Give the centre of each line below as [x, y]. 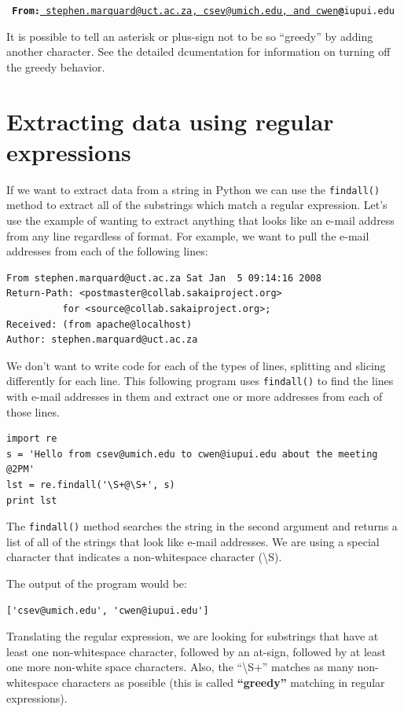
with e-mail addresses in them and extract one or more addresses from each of [195, 396]
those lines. [33, 411]
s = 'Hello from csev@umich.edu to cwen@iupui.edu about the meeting [192, 454]
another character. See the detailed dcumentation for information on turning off [198, 51]
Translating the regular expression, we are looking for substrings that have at [193, 636]
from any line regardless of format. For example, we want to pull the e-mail [188, 235]
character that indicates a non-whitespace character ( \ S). [144, 557]
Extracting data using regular [170, 121]
